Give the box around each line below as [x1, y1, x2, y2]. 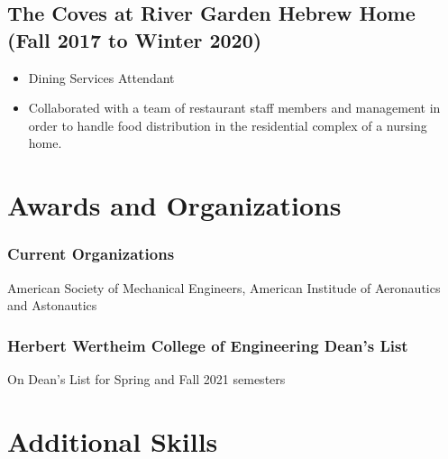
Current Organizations [7, 243, 175, 265]
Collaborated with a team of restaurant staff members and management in [28, 98, 441, 117]
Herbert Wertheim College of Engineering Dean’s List [7, 334, 408, 356]
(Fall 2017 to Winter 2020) [7, 25, 262, 53]
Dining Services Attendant [28, 68, 175, 87]
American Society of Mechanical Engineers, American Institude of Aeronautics [7, 278, 441, 297]
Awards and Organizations [7, 187, 342, 224]
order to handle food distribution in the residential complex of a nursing [28, 115, 427, 134]
